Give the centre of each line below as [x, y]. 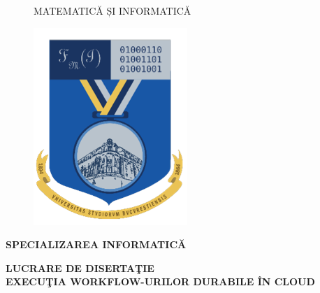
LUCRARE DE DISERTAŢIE [80, 267]
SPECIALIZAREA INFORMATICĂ [96, 244]
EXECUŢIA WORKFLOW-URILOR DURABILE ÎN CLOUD [160, 281]
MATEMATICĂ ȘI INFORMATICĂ [112, 10]
